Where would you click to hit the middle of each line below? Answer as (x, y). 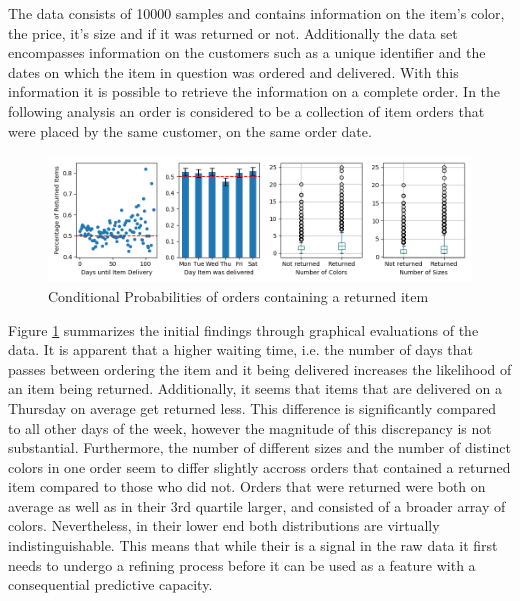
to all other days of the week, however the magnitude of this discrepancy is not (250, 427)
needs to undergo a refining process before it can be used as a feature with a (242, 564)
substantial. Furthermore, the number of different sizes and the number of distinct (259, 447)
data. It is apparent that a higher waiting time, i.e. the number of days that (241, 349)
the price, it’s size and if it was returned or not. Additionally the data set (233, 32)
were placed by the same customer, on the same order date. (190, 130)
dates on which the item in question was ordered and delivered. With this (233, 71)
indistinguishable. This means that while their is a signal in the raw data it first (253, 545)
